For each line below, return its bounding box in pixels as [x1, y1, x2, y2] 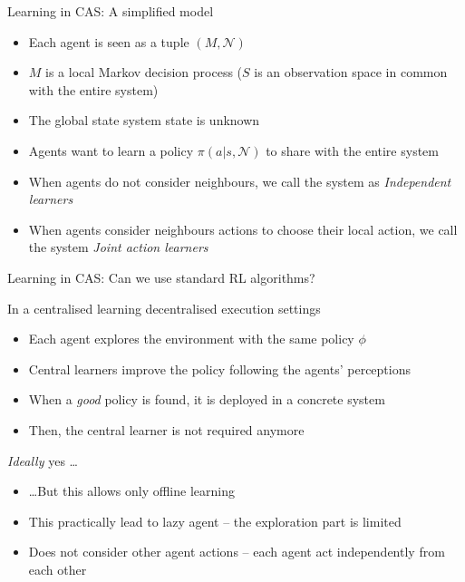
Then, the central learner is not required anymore [28, 420, 305, 439]
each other [28, 559, 87, 578]
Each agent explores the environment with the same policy [28, 329, 354, 348]
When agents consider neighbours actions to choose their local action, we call [28, 219, 458, 238]
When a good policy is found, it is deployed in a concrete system [28, 390, 385, 409]
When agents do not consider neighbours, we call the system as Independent [28, 171, 451, 190]
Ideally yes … [7, 451, 78, 470]
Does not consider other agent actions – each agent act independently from [28, 542, 445, 561]
